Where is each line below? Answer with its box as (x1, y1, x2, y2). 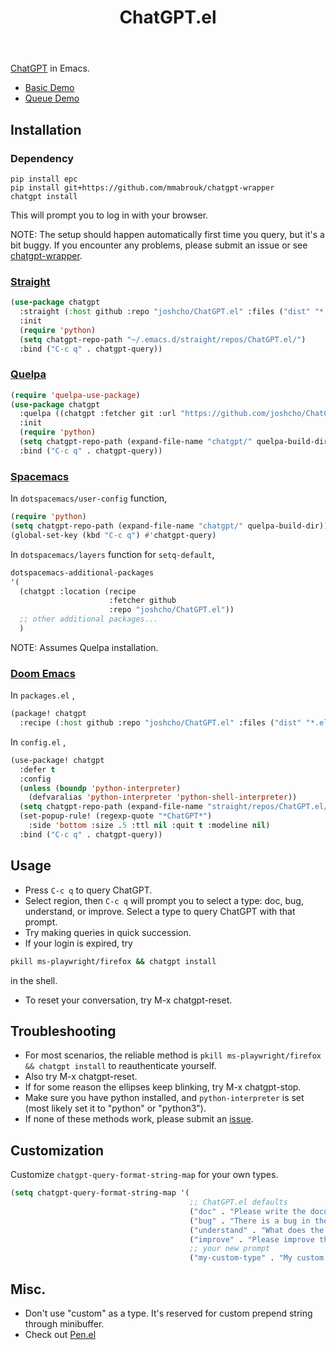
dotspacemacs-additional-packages (10, 567, 155, 578)
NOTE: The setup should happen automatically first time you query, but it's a (10, 228, 325, 240)
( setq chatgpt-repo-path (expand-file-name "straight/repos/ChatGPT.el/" (19, 802, 333, 812)
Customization (10, 1142, 105, 1159)
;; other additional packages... (19, 614, 159, 625)
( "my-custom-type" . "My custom (189, 1253, 325, 1263)
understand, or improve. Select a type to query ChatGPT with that (24, 905, 296, 917)
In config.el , (10, 736, 67, 748)
